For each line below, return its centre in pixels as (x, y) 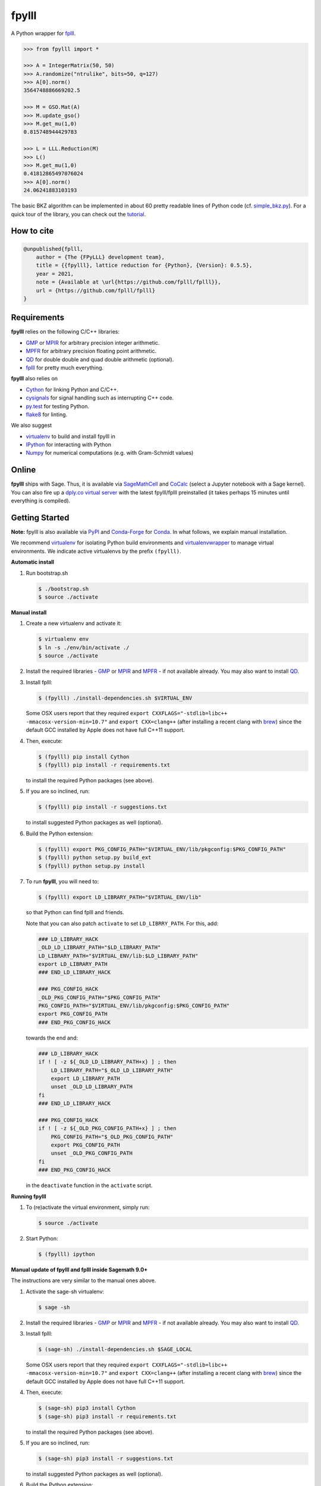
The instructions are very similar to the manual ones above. (84, 1280)
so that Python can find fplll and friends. (75, 912)
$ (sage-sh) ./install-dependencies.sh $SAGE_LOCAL (115, 1350)
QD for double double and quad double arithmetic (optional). (100, 359)
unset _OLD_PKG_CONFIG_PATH (92, 1153)
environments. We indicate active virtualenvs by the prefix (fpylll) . (96, 551)
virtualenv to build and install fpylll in (70, 436)
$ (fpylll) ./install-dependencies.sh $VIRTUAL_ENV (115, 698)
